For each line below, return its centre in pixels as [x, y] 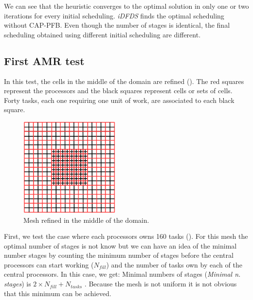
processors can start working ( [49, 264]
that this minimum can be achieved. [58, 293]
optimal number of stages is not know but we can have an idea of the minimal [120, 245]
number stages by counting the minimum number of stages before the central [119, 255]
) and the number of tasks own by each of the [174, 264]
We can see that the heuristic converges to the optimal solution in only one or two [126, 6]
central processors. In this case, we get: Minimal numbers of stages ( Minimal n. [122, 274]
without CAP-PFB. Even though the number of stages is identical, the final [117, 25]
